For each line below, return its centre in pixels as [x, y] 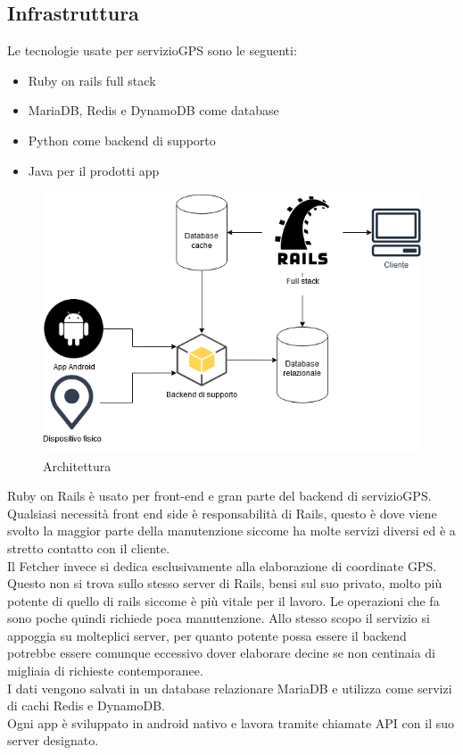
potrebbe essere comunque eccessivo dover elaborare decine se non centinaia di [222, 653]
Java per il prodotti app [94, 170]
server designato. [53, 740]
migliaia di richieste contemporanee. [105, 671]
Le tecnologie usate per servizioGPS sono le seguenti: [152, 50]
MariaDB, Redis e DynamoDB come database [153, 110]
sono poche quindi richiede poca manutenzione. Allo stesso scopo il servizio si [219, 618]
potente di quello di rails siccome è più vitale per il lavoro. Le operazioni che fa [223, 600]
